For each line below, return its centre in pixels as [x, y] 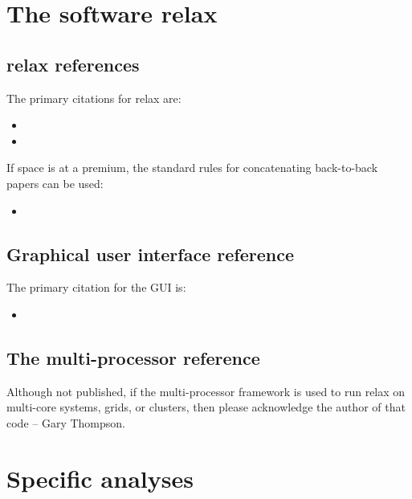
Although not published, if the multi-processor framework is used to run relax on [206, 391]
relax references [73, 64]
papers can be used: [55, 183]
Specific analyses [100, 478]
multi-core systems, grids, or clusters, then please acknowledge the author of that [206, 407]
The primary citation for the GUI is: [96, 287]
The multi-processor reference [133, 357]
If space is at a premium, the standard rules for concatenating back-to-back [192, 168]
